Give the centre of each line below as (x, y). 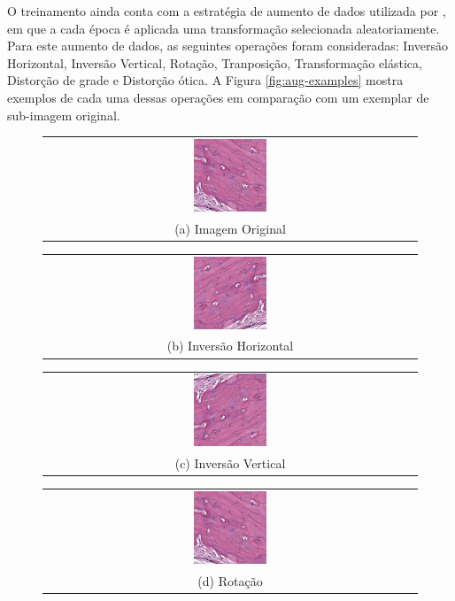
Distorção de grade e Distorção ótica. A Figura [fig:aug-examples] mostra (205, 80)
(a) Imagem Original (230, 228)
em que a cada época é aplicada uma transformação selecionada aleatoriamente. (224, 28)
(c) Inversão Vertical (230, 463)
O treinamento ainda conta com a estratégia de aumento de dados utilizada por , (227, 11)
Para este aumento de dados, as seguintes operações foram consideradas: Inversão (228, 46)
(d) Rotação (230, 580)
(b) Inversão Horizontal (230, 346)
